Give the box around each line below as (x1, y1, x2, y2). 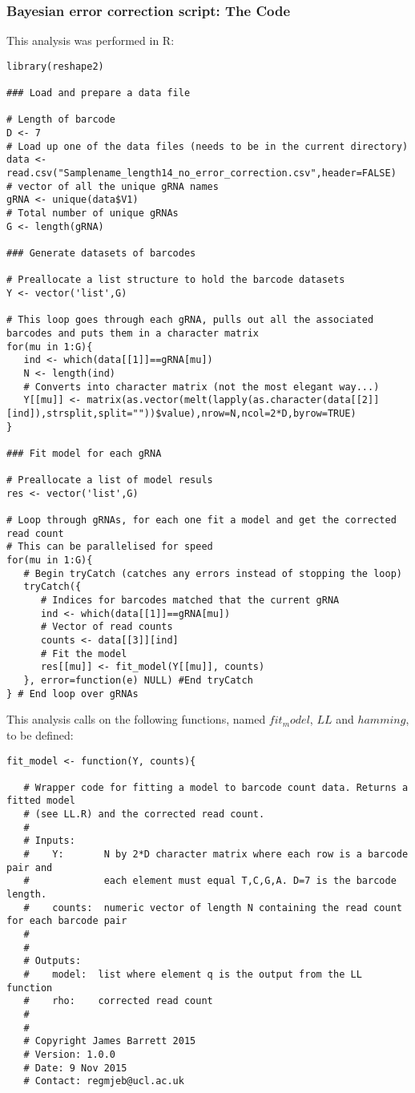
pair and (6, 861, 53, 873)
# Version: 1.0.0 (23, 1048, 116, 1060)
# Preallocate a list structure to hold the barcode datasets (6, 274, 345, 286)
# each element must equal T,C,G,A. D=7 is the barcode (23, 875, 397, 887)
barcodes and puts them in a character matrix (6, 327, 259, 339)
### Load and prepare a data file (6, 87, 191, 99)
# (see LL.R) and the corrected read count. (23, 809, 265, 821)
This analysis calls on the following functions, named (6, 711, 266, 728)
